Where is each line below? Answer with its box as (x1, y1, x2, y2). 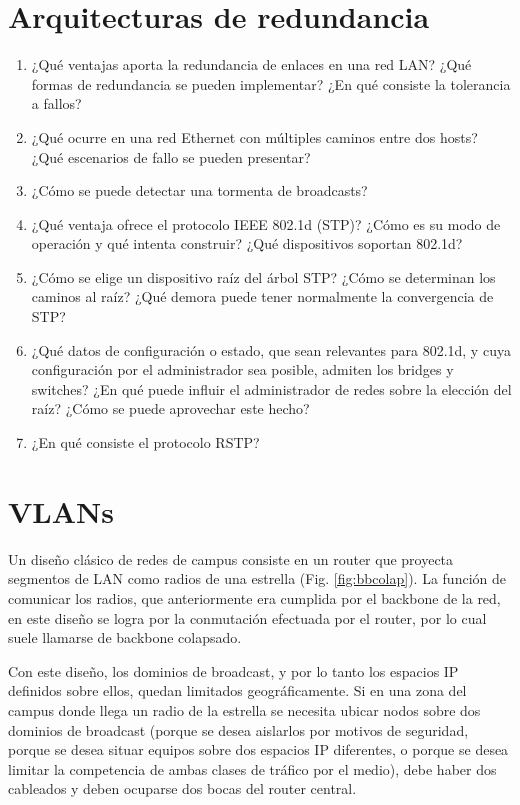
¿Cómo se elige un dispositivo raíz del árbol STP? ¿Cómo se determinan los (31, 266, 496, 287)
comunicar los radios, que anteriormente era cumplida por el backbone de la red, (8, 587, 501, 608)
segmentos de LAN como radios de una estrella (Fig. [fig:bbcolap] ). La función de (8, 568, 506, 589)
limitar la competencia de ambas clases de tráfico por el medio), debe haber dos (8, 758, 497, 779)
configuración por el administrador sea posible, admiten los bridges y (31, 359, 454, 380)
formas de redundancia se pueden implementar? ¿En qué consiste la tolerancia (31, 73, 511, 94)
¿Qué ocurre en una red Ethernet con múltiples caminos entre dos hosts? (31, 126, 478, 147)
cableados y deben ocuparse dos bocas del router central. (8, 778, 357, 799)
